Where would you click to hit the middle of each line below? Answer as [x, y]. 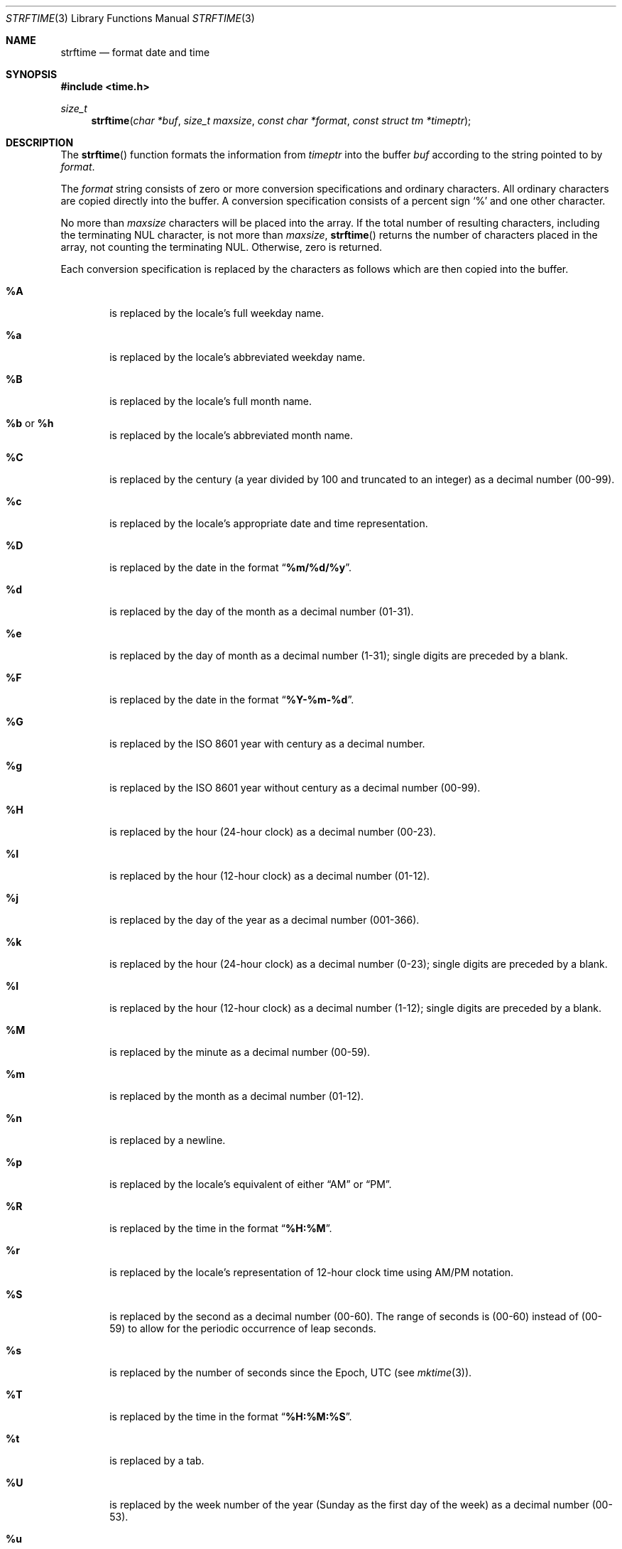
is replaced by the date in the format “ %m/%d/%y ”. [231, 567]
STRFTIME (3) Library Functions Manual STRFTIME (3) [130, 18]
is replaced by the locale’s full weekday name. [217, 313]
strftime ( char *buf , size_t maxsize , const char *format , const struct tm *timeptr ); [281, 120]
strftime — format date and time [135, 52]
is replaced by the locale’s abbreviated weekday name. [238, 357]
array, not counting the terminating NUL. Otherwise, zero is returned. [222, 247]
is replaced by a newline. [168, 1140]
